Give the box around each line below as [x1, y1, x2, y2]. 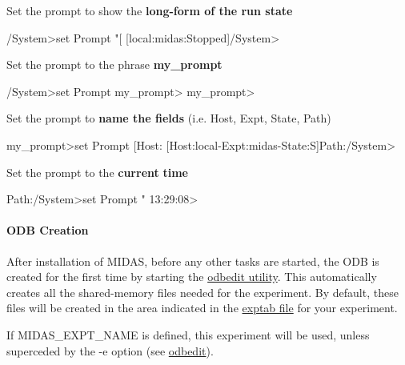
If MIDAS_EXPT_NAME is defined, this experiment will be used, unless [6, 326, 370, 343]
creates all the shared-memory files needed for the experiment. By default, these [6, 283, 399, 300]
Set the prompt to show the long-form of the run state [6, 2, 293, 18]
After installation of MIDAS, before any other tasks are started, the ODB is [6, 252, 379, 269]
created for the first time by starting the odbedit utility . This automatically [6, 268, 377, 285]
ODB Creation [6, 222, 89, 239]
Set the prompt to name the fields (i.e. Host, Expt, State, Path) [6, 110, 331, 126]
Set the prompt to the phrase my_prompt [6, 56, 223, 73]
